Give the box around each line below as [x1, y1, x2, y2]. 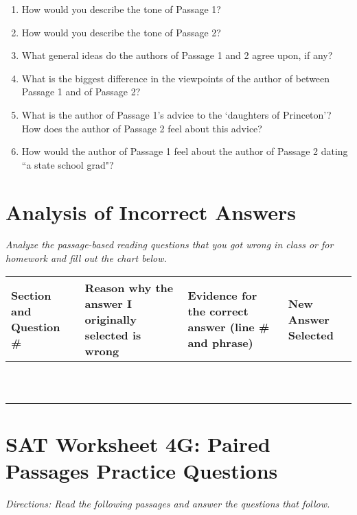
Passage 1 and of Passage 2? [21, 84, 141, 99]
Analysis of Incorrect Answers [5, 197, 296, 226]
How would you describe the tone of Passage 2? [21, 25, 221, 39]
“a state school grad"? [21, 157, 114, 171]
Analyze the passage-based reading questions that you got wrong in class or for [5, 237, 334, 252]
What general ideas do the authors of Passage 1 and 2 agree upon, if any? [21, 48, 333, 62]
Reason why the [84, 279, 174, 296]
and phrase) [187, 335, 253, 351]
